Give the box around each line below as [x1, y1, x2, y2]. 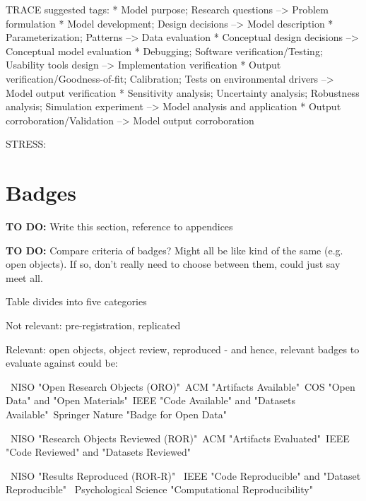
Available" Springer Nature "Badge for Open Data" [6, 407, 228, 421]
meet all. [6, 270, 43, 285]
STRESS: [6, 136, 47, 151]
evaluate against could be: [6, 355, 118, 370]
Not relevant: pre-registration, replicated [6, 318, 181, 333]
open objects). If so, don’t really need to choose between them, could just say [6, 257, 341, 271]
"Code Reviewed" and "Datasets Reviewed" [6, 444, 191, 459]
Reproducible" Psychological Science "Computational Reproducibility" [6, 482, 313, 497]
